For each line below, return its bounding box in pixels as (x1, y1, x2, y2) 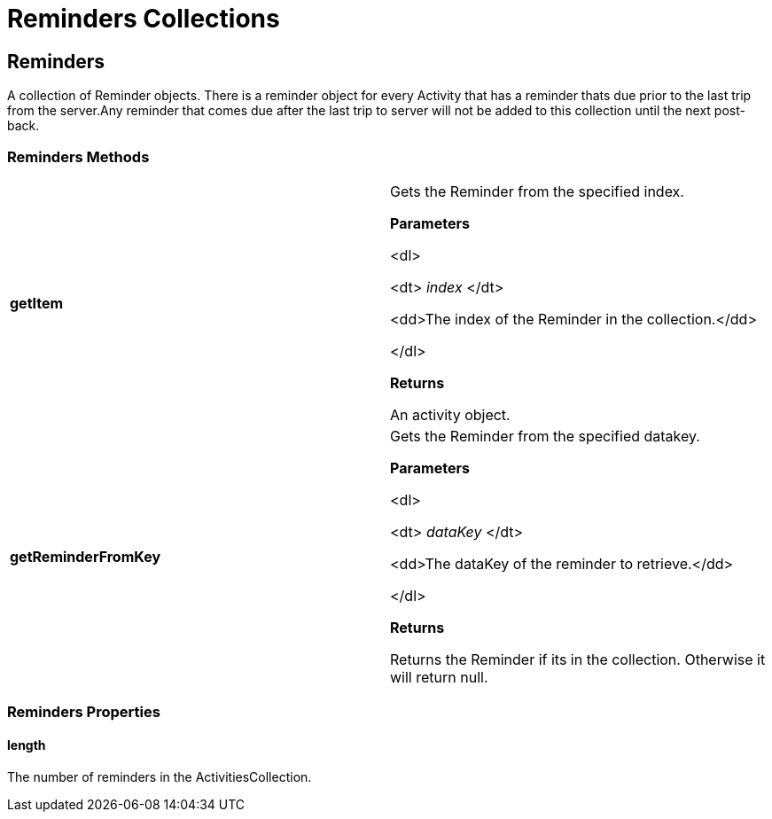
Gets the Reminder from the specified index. (390, 182, 684, 200)
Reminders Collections (7, 4, 280, 34)
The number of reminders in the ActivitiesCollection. (7, 768, 312, 784)
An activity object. (390, 405, 511, 424)
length (7, 737, 46, 753)
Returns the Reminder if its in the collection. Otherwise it (390, 650, 766, 668)
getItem (10, 293, 64, 312)
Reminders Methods (7, 147, 150, 166)
